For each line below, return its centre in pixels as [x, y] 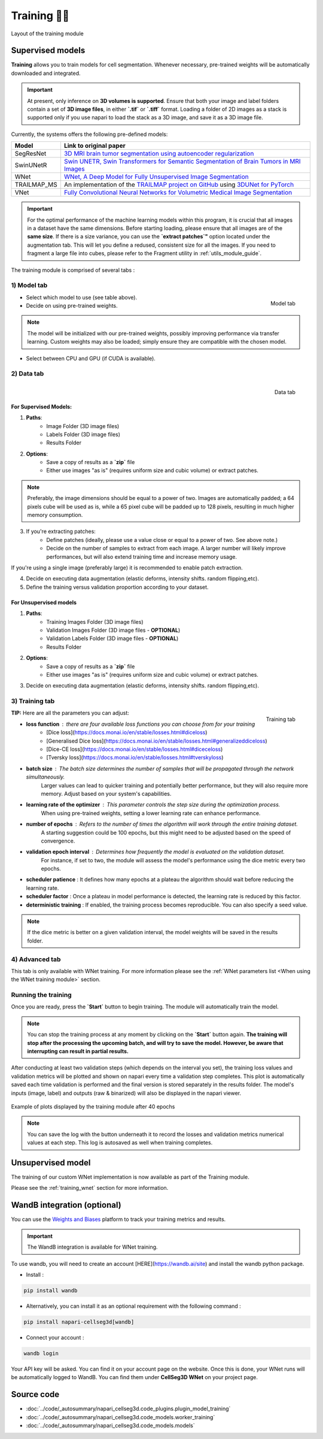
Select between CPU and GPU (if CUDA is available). [91, 358]
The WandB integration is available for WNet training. [92, 1247]
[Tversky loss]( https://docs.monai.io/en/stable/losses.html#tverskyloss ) [135, 758]
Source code [35, 1394]
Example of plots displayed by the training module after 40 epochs [93, 1107]
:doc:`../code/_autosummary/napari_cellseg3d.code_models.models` [110, 1425]
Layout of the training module [47, 34]
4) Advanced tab [36, 959]
